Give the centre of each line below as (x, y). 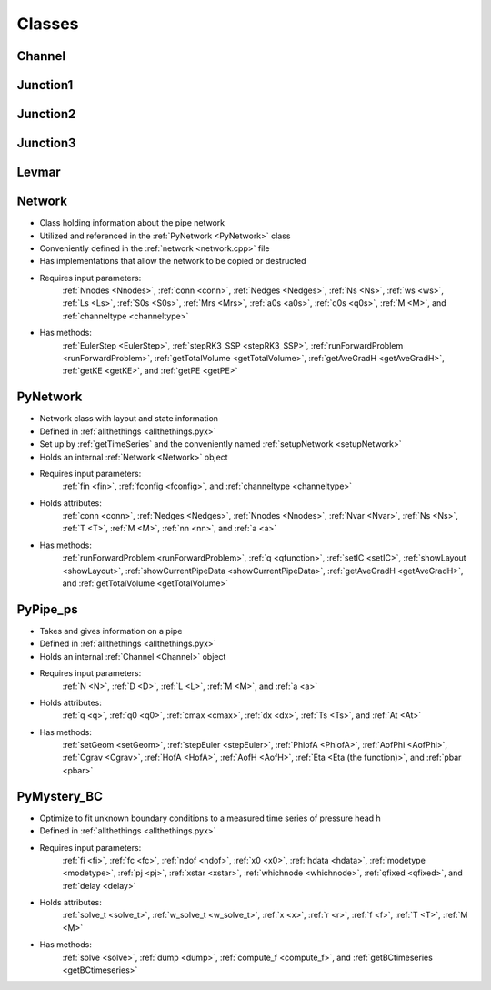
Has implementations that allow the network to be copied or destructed (173, 261)
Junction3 (46, 143)
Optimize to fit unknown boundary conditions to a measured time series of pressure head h (210, 818)
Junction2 (46, 114)
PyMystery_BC (60, 796)
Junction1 (45, 85)
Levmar (39, 172)
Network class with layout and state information (129, 419)
